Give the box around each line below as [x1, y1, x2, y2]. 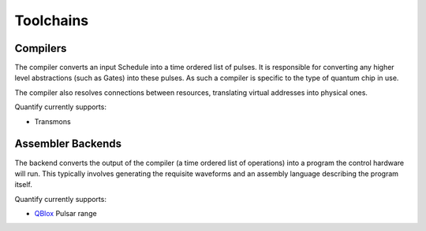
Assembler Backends [14, 137, 122, 151]
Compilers [14, 42, 67, 55]
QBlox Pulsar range [34, 209, 98, 218]
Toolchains [14, 12, 89, 29]
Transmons [34, 116, 71, 126]
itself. [14, 180, 33, 189]
